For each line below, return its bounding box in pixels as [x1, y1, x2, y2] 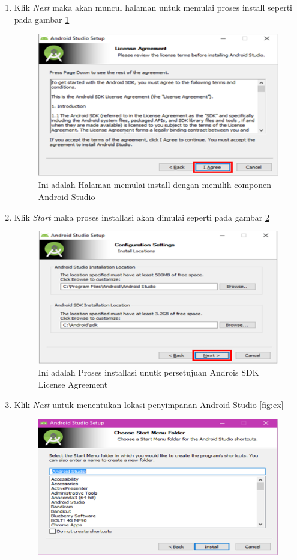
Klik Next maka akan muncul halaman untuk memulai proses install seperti [14, 1, 292, 13]
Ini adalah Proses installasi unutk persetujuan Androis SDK [38, 366, 259, 379]
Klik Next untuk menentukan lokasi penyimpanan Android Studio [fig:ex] [14, 398, 284, 410]
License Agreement [38, 378, 108, 391]
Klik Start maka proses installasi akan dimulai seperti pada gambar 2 [14, 210, 269, 223]
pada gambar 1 [14, 13, 70, 25]
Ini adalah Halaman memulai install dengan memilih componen [38, 178, 272, 191]
